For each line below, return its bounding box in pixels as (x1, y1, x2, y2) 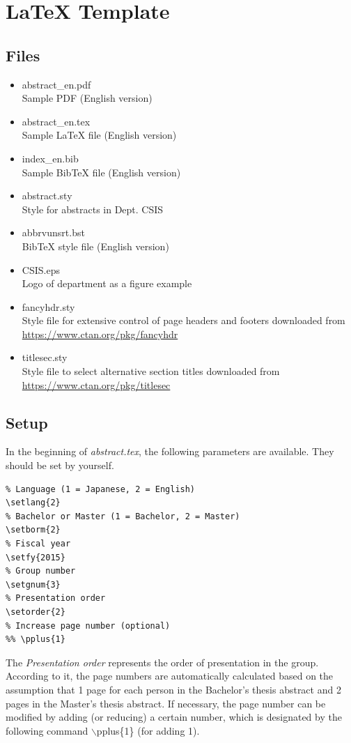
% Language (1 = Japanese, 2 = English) (6, 484, 196, 494)
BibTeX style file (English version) (22, 238, 169, 253)
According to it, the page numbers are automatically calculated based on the (6, 668, 334, 683)
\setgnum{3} (6, 579, 61, 590)
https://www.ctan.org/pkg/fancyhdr (22, 326, 178, 341)
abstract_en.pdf (22, 77, 91, 91)
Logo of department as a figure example (22, 276, 192, 291)
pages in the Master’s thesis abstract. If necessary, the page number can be (6, 696, 326, 710)
